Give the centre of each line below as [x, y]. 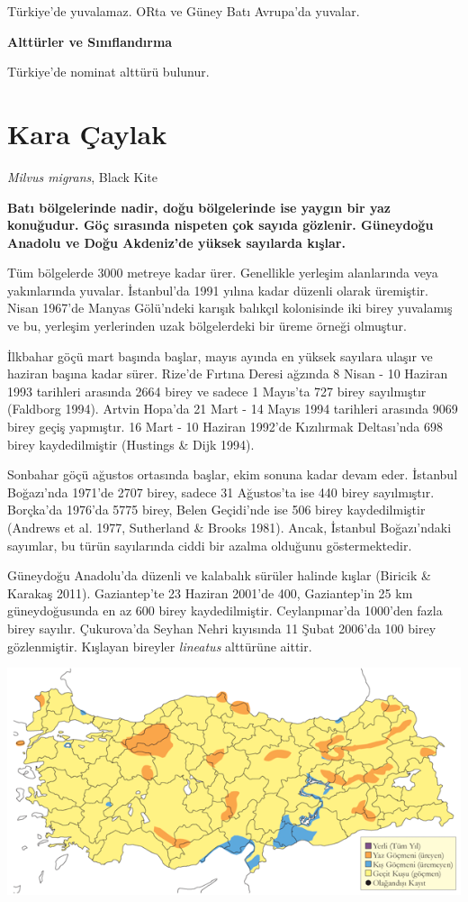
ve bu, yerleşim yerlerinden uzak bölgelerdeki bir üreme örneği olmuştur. [207, 326]
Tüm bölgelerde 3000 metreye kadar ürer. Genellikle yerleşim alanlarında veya [223, 273]
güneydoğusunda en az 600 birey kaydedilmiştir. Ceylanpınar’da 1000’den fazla [225, 610]
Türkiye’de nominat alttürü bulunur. [108, 72]
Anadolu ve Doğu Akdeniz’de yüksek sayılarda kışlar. [176, 242]
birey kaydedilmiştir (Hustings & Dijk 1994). [131, 444]
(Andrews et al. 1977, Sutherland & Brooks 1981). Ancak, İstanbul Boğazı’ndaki [229, 527]
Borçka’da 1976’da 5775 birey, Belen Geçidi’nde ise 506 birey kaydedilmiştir [216, 510]
